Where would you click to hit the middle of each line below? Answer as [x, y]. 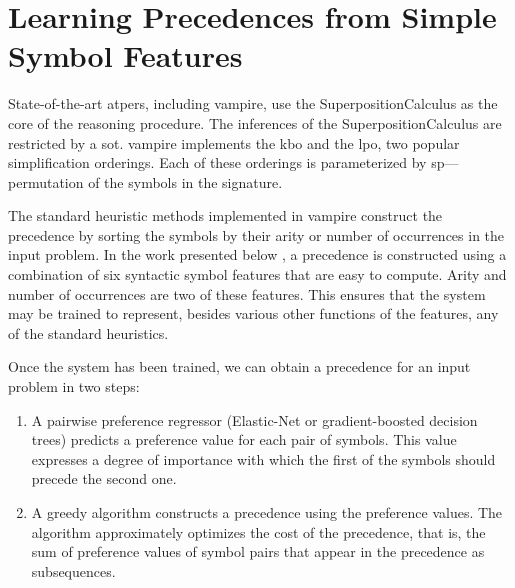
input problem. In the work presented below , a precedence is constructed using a [257, 254]
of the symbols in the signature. [185, 181]
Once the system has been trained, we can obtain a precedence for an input [239, 366]
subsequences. [73, 570]
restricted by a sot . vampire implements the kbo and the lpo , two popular [234, 142]
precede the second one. [104, 478]
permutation [46, 181]
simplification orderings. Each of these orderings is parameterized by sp [226, 162]
